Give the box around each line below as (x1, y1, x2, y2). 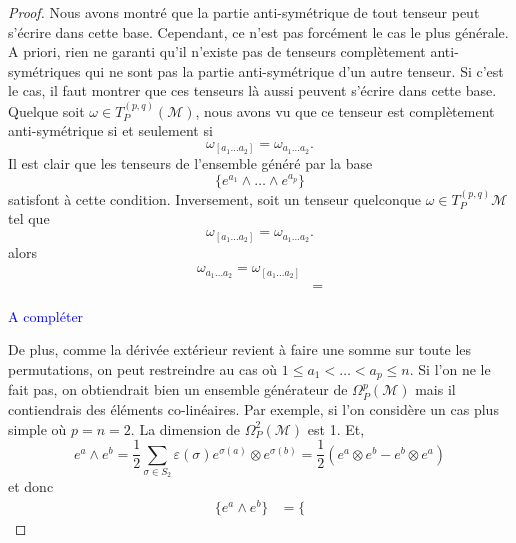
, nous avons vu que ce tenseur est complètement (195, 100, 495, 121)
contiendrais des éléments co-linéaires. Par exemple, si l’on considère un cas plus (8, 399, 499, 419)
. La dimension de (130, 418, 241, 439)
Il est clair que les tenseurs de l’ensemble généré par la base (8, 153, 373, 174)
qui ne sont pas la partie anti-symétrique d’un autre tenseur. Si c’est (85, 60, 504, 81)
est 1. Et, (307, 418, 365, 439)
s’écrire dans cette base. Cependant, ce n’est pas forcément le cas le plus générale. (8, 21, 509, 42)
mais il (415, 379, 456, 400)
